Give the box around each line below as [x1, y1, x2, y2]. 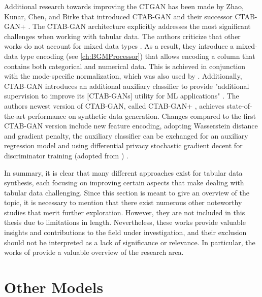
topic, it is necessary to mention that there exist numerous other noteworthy [4, 197, 242, 208]
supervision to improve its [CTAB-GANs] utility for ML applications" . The [4, 90, 239, 101]
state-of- [226, 100, 252, 111]
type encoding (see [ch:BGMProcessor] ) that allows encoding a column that [20, 50, 255, 61]
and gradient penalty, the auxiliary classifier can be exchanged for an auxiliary [4, 130, 248, 141]
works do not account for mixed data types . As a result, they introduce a [4, 41, 234, 51]
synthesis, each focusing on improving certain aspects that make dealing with [4, 177, 244, 188]
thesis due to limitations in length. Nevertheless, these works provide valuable [4, 217, 246, 227]
